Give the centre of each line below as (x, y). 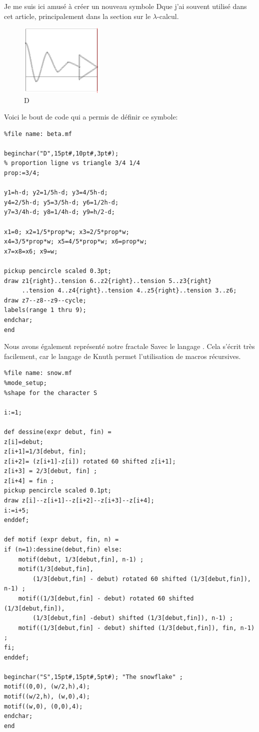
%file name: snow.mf (38, 373)
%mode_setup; (25, 383)
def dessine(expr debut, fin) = (58, 432)
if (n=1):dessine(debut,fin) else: (63, 550)
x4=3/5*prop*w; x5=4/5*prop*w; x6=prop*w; (76, 242)
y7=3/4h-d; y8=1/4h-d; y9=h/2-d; (59, 212)
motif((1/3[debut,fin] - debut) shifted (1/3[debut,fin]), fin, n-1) (136, 628)
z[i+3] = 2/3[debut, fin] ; (51, 471)
